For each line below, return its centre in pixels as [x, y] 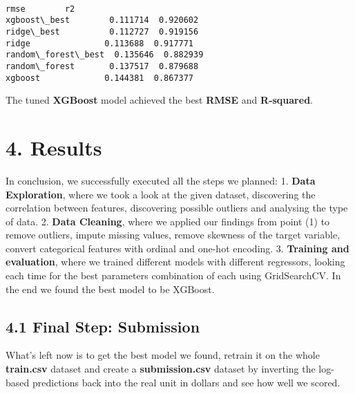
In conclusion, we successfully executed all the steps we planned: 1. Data [161, 180]
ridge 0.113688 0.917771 [100, 43]
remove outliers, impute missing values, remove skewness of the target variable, [173, 235]
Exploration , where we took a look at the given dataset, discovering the [161, 194]
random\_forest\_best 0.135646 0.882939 [105, 55]
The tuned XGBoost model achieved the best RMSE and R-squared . [159, 100]
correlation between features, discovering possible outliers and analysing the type [177, 208]
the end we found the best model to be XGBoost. [110, 289]
